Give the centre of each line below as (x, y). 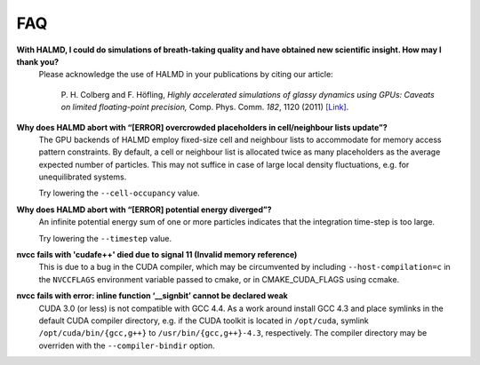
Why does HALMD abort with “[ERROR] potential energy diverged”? (144, 210)
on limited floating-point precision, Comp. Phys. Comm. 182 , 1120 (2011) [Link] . (205, 107)
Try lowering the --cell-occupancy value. (119, 193)
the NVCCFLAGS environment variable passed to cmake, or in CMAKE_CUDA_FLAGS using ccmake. (219, 279)
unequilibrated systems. (83, 177)
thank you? (38, 61)
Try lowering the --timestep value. (105, 238)
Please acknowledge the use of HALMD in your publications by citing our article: (186, 75)
